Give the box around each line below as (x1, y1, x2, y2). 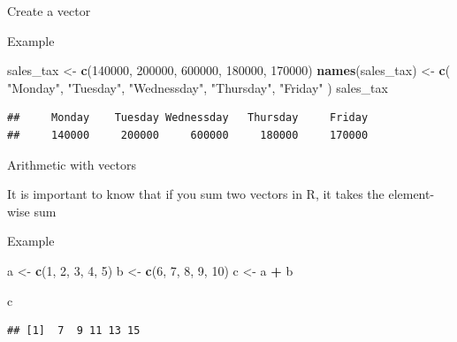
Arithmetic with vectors (7, 155, 136, 173)
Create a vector (7, 2, 91, 19)
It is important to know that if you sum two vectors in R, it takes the (7, 185, 385, 203)
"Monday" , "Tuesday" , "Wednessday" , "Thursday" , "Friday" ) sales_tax (7, 78, 388, 96)
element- (388, 185, 435, 203)
